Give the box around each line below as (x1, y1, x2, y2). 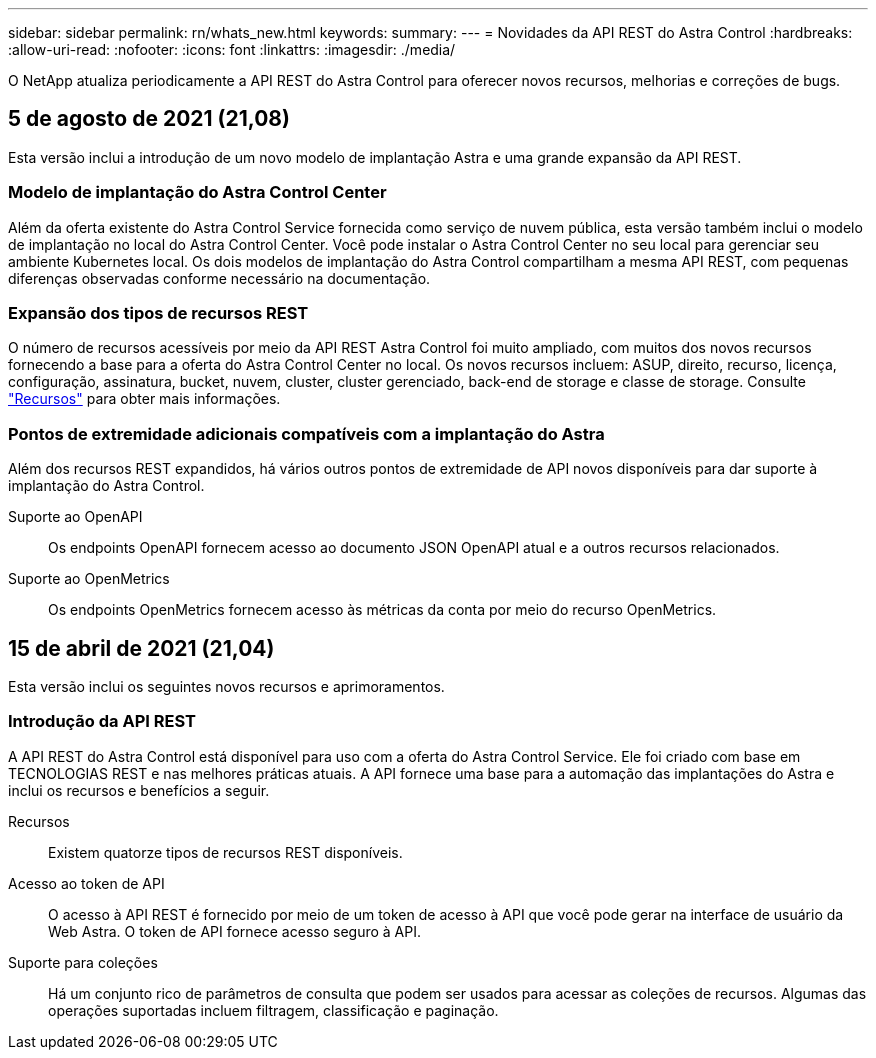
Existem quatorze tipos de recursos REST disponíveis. (48, 843, 403, 861)
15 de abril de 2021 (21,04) (8, 635, 275, 661)
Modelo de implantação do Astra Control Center (8, 182, 387, 203)
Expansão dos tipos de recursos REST (8, 302, 309, 323)
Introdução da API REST (8, 711, 196, 732)
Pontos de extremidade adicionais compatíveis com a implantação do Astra (8, 423, 605, 444)
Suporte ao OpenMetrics (8, 570, 170, 588)
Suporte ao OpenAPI (8, 508, 143, 526)
